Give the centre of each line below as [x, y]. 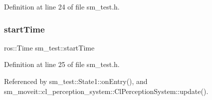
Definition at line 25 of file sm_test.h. [62, 64]
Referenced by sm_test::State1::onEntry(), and [76, 81]
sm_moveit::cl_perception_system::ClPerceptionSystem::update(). [106, 91]
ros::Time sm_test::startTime [49, 47]
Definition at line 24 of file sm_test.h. [62, 6]
